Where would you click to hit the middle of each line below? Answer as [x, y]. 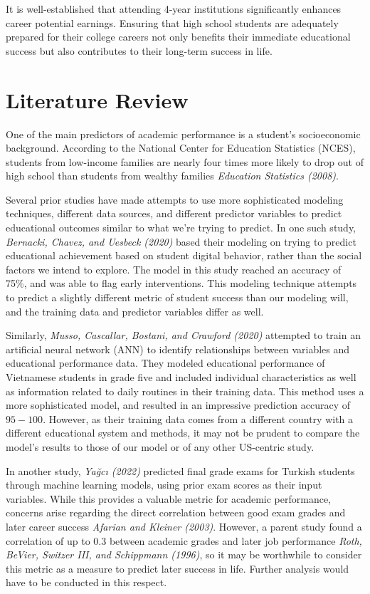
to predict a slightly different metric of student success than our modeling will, [177, 297]
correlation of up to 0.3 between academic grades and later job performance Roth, [184, 540]
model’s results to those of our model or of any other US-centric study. [160, 446]
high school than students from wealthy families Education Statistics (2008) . [172, 176]
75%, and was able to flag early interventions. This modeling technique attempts [181, 283]
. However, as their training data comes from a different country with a [198, 418]
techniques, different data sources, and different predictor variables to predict [174, 213]
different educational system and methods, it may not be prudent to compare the [183, 433]
